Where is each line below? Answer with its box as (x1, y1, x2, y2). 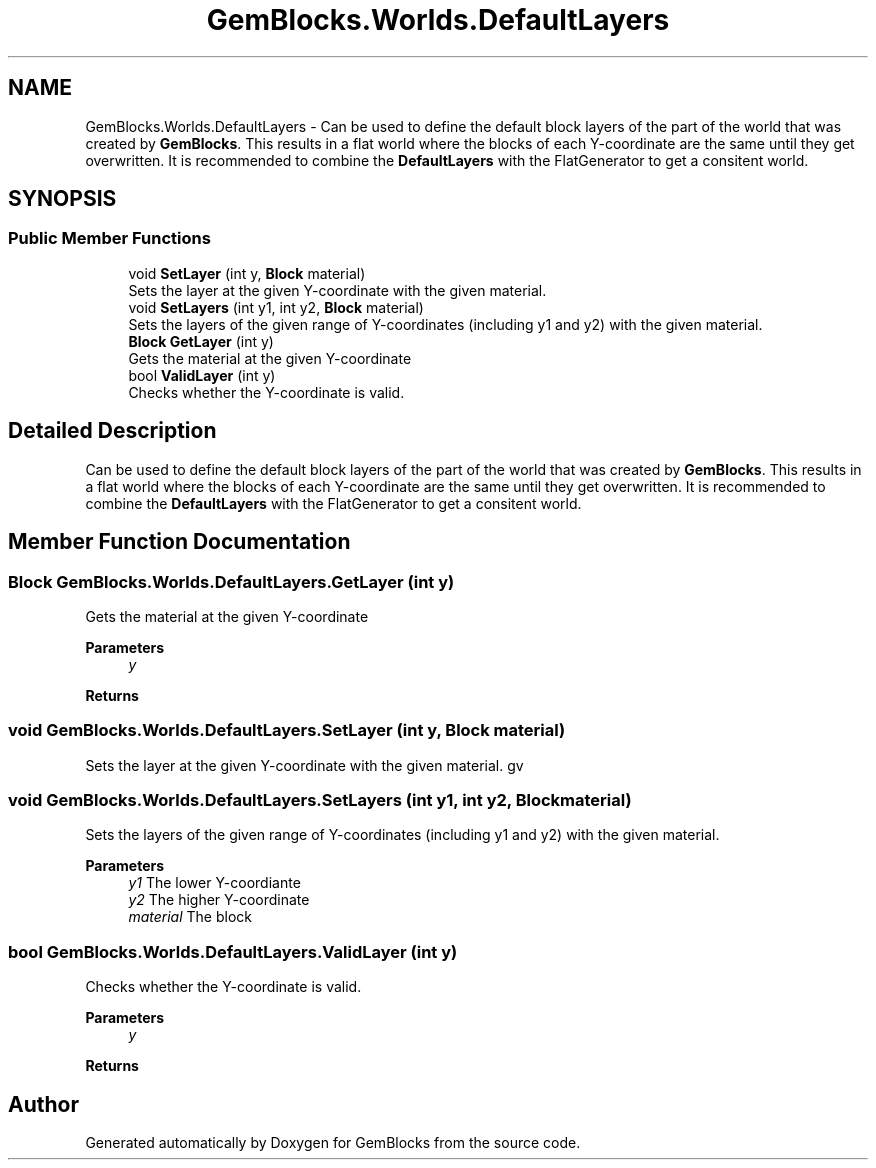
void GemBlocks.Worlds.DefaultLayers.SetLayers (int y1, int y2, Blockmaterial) (8, 790, 632, 810)
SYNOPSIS (8, 186, 117, 212)
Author (8, 1091, 79, 1117)
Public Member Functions (8, 228, 211, 249)
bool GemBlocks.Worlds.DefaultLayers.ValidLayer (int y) (8, 941, 458, 962)
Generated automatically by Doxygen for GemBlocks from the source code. (85, 1133, 581, 1151)
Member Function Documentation (8, 529, 351, 555)
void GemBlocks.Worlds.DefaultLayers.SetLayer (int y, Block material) (8, 720, 566, 741)
